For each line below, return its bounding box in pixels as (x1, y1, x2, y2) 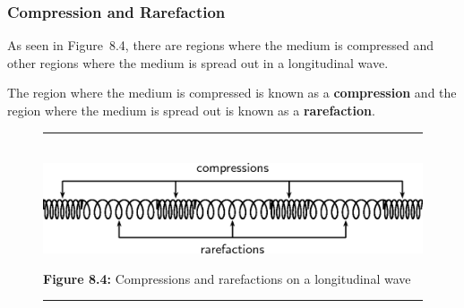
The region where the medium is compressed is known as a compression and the (7, 83, 457, 102)
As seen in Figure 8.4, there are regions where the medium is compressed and (7, 36, 434, 55)
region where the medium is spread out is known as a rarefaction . (7, 101, 375, 119)
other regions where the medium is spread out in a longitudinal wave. (7, 53, 389, 72)
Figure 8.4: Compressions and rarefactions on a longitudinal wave (43, 269, 411, 287)
